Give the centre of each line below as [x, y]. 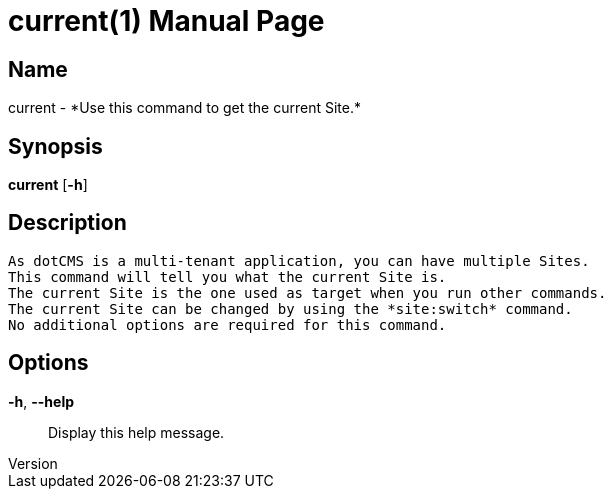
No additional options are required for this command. [227, 324]
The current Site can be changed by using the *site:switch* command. [290, 308]
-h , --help [41, 401]
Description [67, 223]
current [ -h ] [48, 185]
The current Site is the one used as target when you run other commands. [307, 292]
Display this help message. [136, 432]
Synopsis [55, 146]
